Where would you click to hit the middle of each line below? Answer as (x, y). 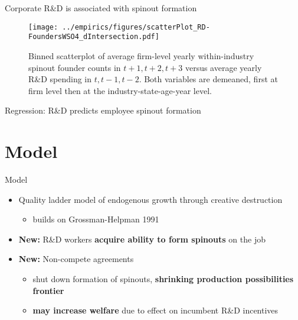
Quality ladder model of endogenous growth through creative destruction (150, 199)
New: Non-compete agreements (76, 259)
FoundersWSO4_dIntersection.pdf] (94, 37)
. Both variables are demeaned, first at (208, 79)
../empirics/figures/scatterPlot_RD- (136, 27)
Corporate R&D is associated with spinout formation (101, 8)
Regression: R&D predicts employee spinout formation (103, 110)
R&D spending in (60, 79)
